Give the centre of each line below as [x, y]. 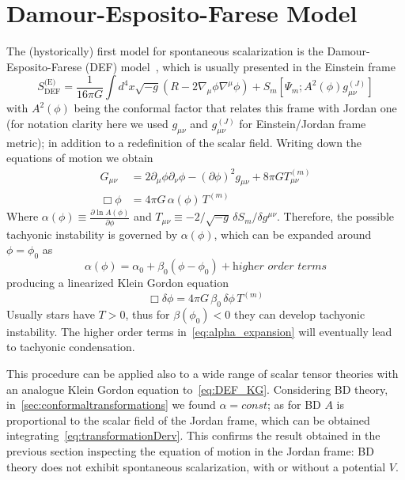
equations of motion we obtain [80, 158]
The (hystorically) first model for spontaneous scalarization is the [165, 51]
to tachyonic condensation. [71, 347]
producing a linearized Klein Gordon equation [118, 283]
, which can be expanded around [293, 234]
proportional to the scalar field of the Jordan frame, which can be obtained [188, 420]
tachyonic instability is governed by [92, 234]
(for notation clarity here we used [87, 123]
